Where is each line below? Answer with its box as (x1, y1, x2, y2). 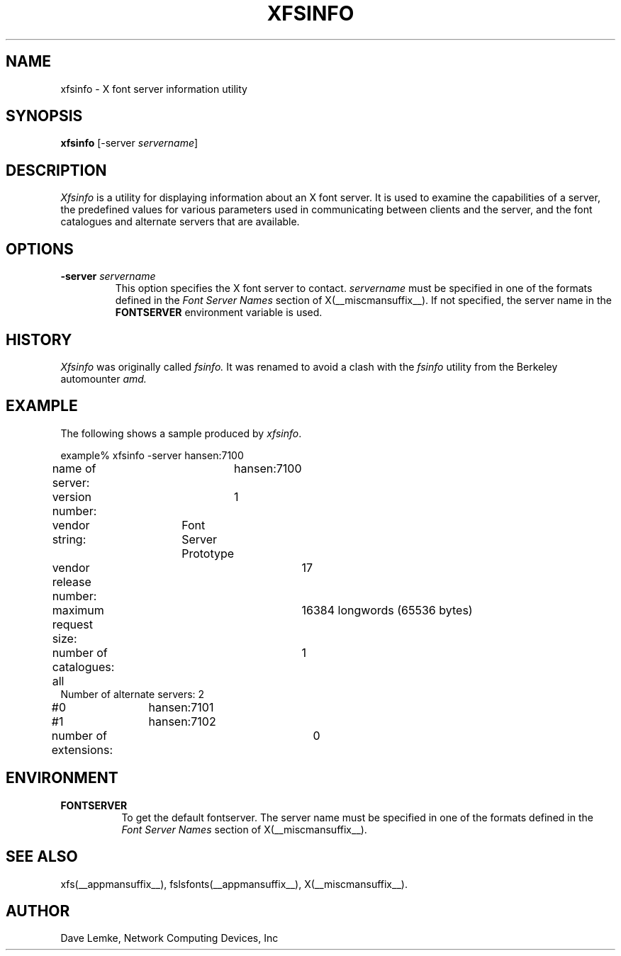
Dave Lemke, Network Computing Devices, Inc (60, 932, 279, 945)
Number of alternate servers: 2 (60, 687, 205, 700)
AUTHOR (6, 901, 70, 920)
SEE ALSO (6, 848, 78, 866)
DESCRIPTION (6, 161, 107, 179)
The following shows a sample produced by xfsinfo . (60, 427, 302, 439)
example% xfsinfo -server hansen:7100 (60, 449, 244, 461)
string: (52, 532, 86, 546)
